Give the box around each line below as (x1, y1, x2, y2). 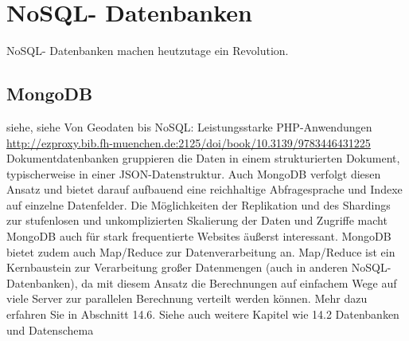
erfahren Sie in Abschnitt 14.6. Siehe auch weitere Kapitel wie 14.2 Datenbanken (6, 306, 399, 323)
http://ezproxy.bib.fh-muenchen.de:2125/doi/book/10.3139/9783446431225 (6, 134, 371, 151)
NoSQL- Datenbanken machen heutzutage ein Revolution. (6, 42, 289, 59)
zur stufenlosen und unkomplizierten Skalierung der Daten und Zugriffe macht (6, 212, 388, 229)
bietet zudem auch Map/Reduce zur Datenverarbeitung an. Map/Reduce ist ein (6, 243, 395, 260)
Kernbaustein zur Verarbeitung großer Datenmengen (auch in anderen (6, 259, 349, 276)
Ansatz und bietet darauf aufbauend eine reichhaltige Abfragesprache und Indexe (6, 181, 403, 198)
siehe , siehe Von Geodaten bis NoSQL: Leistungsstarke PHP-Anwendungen (6, 118, 372, 135)
